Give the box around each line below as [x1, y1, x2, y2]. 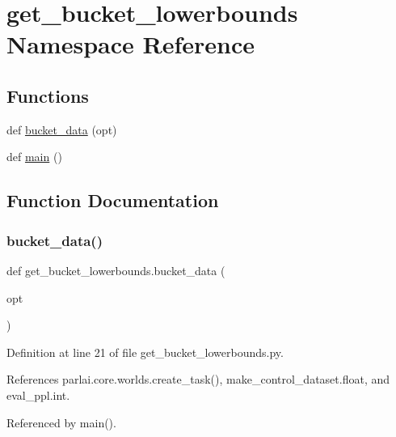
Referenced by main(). [6, 414, 116, 431]
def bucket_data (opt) [6, 121, 117, 138]
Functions [6, 83, 89, 108]
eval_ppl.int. [6, 386, 70, 403]
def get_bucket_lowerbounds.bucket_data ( [6, 261, 225, 278]
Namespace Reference [6, 28, 255, 61]
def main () [6, 148, 62, 165]
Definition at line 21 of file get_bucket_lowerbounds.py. [6, 343, 284, 360]
